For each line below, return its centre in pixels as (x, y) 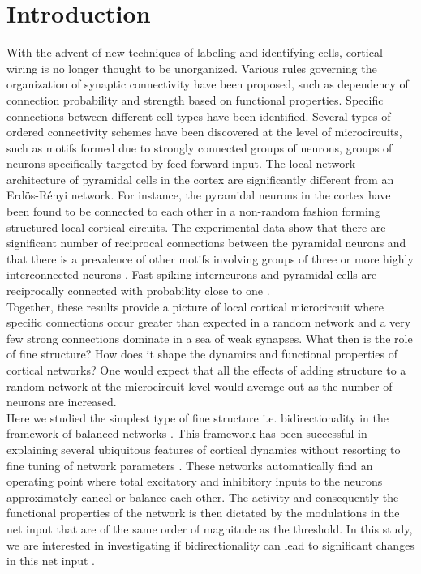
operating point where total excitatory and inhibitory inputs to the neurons (195, 481)
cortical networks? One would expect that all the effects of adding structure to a (206, 370)
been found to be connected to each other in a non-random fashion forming (193, 211)
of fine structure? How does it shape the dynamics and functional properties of (202, 354)
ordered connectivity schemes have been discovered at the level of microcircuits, (204, 132)
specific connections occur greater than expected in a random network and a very (209, 322)
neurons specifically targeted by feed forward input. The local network (181, 163)
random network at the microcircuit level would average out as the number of (200, 386)
